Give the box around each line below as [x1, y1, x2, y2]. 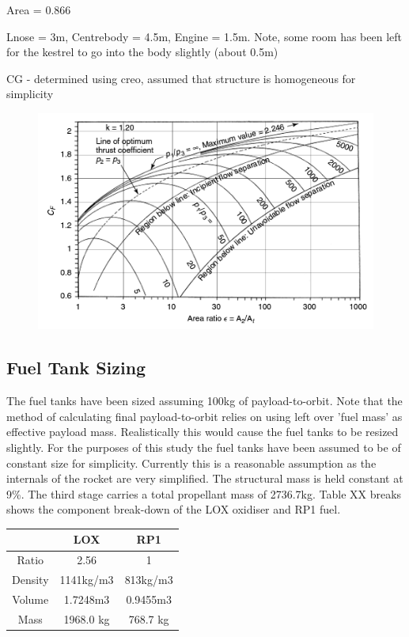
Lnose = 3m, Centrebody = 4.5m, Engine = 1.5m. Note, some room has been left [6, 28, 402, 44]
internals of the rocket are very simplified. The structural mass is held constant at [6, 470, 403, 487]
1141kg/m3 [59, 571, 114, 588]
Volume [12, 590, 49, 607]
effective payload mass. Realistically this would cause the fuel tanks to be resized [6, 423, 399, 440]
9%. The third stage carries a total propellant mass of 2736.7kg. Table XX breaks [6, 485, 402, 502]
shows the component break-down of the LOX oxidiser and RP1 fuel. [6, 501, 341, 518]
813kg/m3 [124, 571, 173, 588]
